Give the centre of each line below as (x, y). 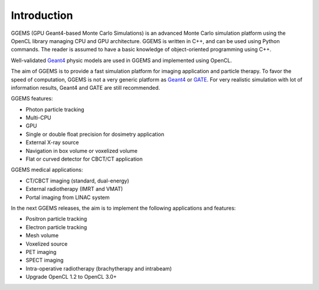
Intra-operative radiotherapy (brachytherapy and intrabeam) (99, 268)
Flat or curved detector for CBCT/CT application (84, 159)
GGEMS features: (32, 99)
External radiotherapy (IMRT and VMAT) (74, 189)
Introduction (42, 15)
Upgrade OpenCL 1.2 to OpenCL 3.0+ (71, 277)
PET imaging (41, 252)
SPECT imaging (45, 260)
